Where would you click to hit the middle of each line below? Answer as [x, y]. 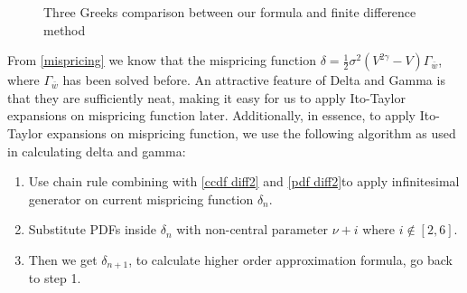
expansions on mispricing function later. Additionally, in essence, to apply [212, 115]
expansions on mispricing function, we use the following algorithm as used [251, 132]
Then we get [63, 259]
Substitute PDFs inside [93, 229]
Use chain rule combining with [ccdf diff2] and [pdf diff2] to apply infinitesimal [244, 181]
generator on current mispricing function [141, 198]
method [65, 29]
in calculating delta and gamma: [97, 151]
